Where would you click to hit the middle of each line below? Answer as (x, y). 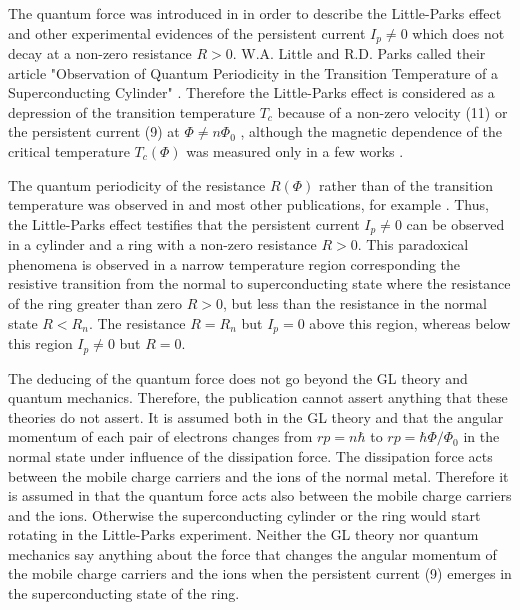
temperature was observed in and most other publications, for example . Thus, (248, 204)
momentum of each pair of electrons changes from (160, 436)
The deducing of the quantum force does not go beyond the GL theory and (238, 377)
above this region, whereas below (410, 322)
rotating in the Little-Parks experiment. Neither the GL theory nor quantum (243, 534)
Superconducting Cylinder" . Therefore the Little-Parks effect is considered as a (251, 92)
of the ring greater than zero (95, 303)
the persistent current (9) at (94, 131)
